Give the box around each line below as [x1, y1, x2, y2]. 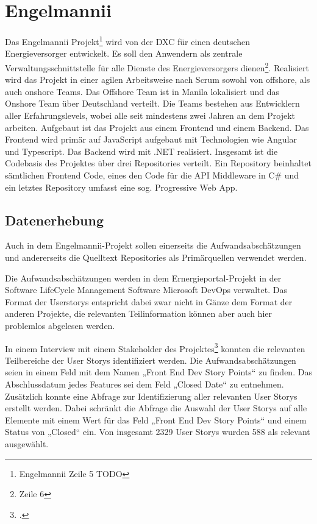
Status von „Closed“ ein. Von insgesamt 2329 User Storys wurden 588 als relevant [5, 425, 310, 438]
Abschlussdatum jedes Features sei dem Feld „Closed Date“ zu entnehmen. [5, 377, 284, 390]
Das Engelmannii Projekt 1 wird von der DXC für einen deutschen [5, 34, 251, 48]
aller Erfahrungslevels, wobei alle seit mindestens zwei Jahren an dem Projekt [5, 109, 295, 121]
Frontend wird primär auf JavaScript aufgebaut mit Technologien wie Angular [5, 133, 297, 146]
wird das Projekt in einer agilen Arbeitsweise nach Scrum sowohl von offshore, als [5, 73, 310, 86]
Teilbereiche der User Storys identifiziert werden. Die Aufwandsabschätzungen [5, 353, 296, 366]
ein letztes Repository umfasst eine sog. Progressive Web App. [5, 180, 238, 193]
